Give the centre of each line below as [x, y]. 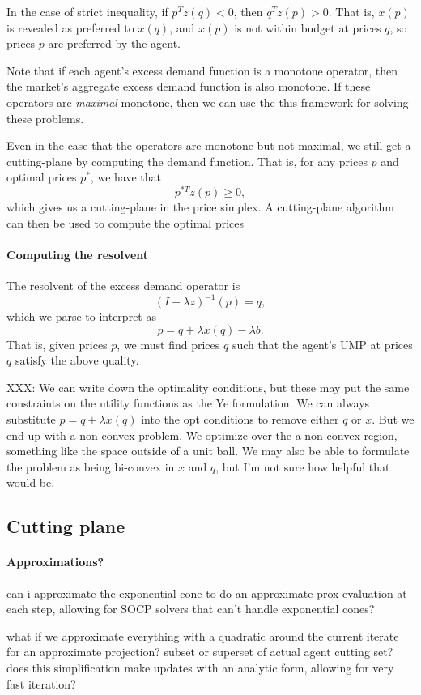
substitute [31, 419]
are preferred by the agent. [114, 43]
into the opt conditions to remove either [240, 419]
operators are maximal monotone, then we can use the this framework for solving [208, 102]
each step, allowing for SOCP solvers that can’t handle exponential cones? [191, 609]
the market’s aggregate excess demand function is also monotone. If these [189, 86]
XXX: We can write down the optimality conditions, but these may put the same [208, 387]
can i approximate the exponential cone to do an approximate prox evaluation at [207, 593]
